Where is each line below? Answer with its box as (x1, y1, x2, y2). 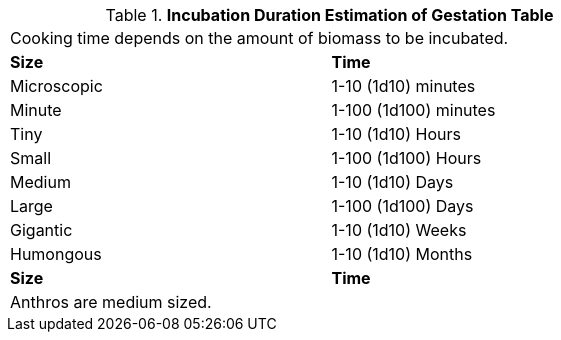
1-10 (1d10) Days (331, 172, 454, 192)
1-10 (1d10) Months (331, 244, 473, 264)
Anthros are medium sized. (10, 292, 212, 312)
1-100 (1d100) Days (331, 196, 474, 216)
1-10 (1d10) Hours (331, 124, 461, 144)
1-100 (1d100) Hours (331, 148, 482, 168)
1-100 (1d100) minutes (331, 100, 496, 120)
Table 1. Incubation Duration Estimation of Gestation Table (105, 5, 554, 25)
